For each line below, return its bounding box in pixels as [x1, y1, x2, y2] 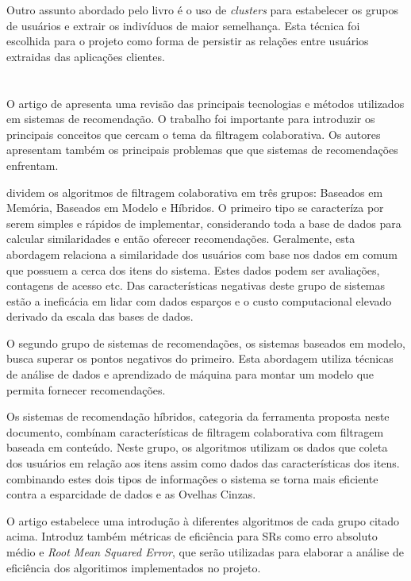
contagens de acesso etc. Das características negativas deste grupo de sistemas [6, 277, 386, 294]
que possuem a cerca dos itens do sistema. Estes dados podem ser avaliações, [6, 261, 380, 278]
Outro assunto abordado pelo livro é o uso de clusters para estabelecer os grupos [6, 2, 398, 17]
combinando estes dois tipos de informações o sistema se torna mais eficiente [6, 470, 378, 487]
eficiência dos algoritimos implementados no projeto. [6, 559, 261, 575]
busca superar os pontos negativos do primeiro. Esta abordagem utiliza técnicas [6, 350, 394, 367]
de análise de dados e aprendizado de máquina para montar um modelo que [6, 366, 375, 383]
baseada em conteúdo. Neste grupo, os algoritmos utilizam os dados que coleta [6, 439, 388, 456]
